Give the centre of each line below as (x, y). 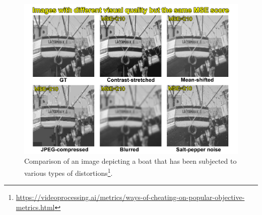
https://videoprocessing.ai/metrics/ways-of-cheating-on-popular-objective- (130, 197)
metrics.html (35, 207)
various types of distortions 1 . (69, 172)
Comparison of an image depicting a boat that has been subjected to (130, 161)
